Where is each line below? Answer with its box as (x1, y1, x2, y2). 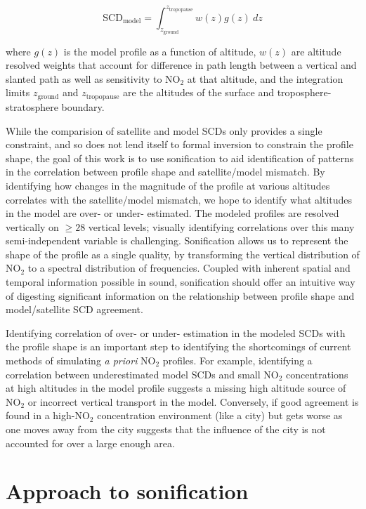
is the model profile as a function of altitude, (63, 44, 256, 58)
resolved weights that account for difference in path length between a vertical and (6, 58, 357, 72)
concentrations (286, 366, 348, 381)
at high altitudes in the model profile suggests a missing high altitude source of (6, 381, 346, 395)
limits (6, 85, 30, 100)
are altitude (291, 44, 341, 58)
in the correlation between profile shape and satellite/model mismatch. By (6, 164, 325, 179)
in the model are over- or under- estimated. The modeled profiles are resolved (6, 206, 339, 220)
